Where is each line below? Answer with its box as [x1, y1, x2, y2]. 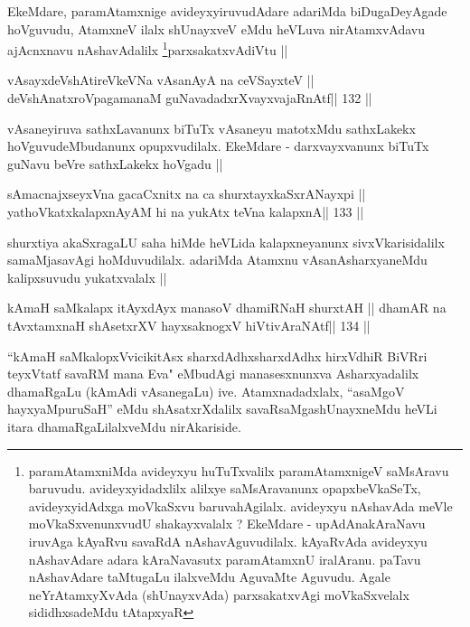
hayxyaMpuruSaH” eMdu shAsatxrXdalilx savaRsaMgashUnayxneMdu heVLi [7, 399, 437, 418]
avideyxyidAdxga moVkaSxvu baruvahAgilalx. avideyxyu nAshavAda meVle [28, 496, 453, 515]
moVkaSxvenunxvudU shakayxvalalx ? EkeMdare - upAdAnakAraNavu [28, 514, 426, 533]
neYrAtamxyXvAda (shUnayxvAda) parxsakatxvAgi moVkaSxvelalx [28, 585, 409, 604]
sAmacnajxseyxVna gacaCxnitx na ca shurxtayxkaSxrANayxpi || [7, 184, 366, 203]
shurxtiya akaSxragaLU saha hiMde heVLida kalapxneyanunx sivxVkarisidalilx [7, 232, 445, 251]
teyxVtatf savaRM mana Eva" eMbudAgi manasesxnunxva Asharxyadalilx [7, 364, 419, 383]
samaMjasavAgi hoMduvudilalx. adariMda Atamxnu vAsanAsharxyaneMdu [7, 250, 428, 269]
